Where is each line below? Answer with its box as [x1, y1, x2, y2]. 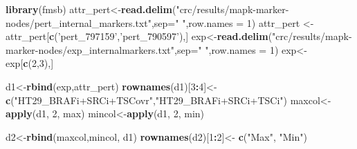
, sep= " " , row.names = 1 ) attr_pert [151, 15, 300, 30]
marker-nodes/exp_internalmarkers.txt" [6, 42, 174, 57]
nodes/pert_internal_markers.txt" [6, 15, 152, 30]
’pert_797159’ [57, 29, 118, 43]
